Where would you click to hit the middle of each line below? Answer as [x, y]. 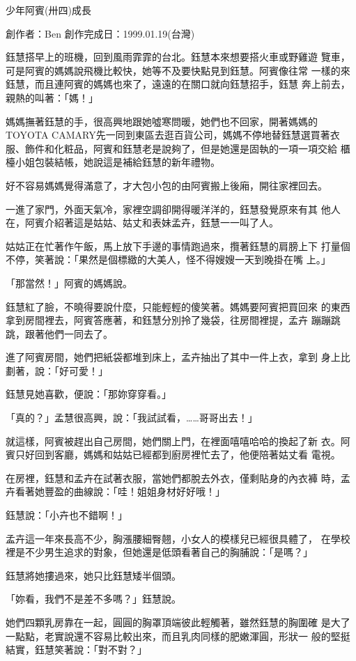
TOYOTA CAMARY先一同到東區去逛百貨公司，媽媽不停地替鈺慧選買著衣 [173, 135]
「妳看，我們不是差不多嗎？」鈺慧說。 [93, 599]
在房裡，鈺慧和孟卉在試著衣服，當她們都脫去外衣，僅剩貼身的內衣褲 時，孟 [178, 477]
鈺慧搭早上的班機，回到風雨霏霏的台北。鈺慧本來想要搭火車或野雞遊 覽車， [178, 57]
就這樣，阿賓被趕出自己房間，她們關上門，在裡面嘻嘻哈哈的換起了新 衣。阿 [178, 441]
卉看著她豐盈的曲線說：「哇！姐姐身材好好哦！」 [115, 491]
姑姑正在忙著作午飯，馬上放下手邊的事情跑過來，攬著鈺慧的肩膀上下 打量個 [178, 246]
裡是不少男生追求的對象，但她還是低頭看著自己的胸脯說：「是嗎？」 [159, 552]
